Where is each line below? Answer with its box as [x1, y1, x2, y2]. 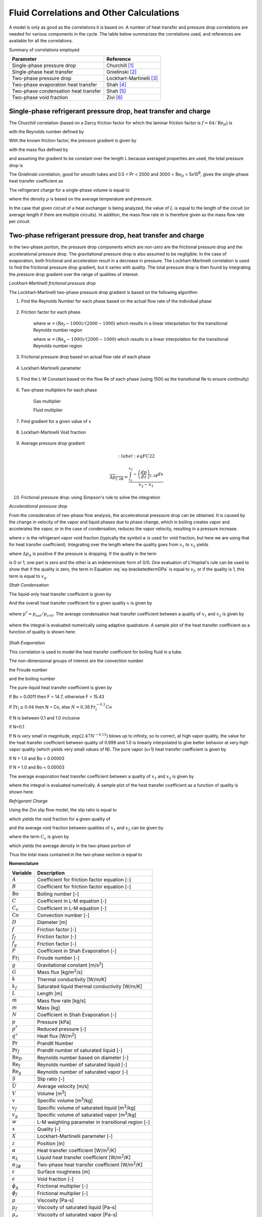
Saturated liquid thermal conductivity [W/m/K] [37, 983, 143, 990]
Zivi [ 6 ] [106, 94, 123, 101]
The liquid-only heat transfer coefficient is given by [9, 591, 112, 597]
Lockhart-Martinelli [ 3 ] [106, 75, 158, 82]
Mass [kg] [37, 1004, 60, 1011]
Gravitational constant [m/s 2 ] [37, 960, 104, 968]
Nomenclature [9, 861, 39, 867]
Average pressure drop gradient [21, 441, 85, 446]
